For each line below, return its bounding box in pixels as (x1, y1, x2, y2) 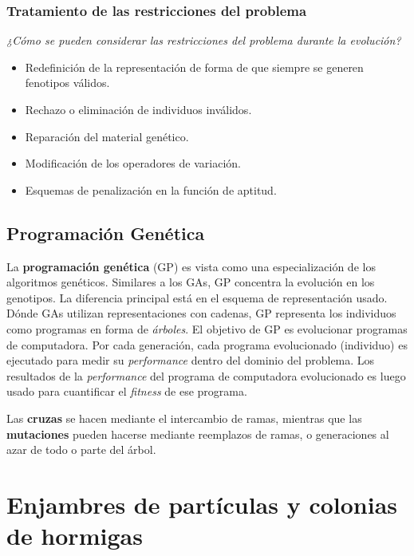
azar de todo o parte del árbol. (6, 441, 156, 458)
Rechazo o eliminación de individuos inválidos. (25, 101, 252, 117)
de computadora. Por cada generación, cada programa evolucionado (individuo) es (6, 336, 408, 353)
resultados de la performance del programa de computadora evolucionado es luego (6, 367, 406, 384)
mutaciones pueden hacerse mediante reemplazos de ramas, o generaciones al (6, 425, 389, 442)
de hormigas (6, 519, 143, 552)
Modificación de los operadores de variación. (25, 155, 241, 172)
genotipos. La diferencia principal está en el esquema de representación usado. (6, 289, 388, 306)
